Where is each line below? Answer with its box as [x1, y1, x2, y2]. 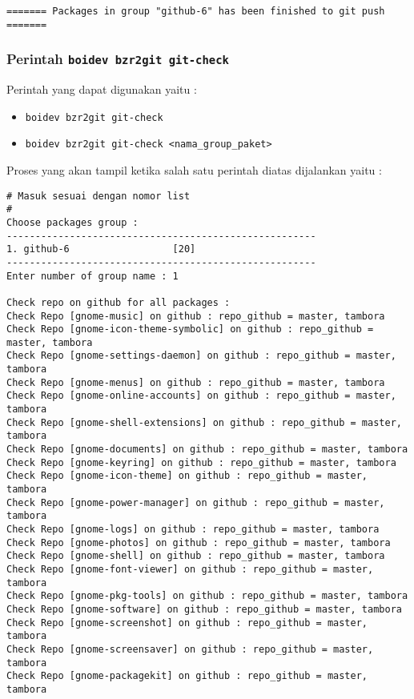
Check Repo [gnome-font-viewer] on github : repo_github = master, [6, 563, 374, 575]
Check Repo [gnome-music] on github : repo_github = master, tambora [6, 310, 385, 322]
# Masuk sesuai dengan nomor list [6, 190, 191, 202]
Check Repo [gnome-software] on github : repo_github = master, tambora [6, 603, 402, 615]
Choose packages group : [6, 216, 139, 228]
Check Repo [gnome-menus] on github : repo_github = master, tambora [6, 376, 385, 388]
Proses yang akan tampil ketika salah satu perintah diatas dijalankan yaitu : [6, 162, 382, 178]
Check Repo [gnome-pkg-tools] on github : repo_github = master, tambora [6, 590, 408, 602]
